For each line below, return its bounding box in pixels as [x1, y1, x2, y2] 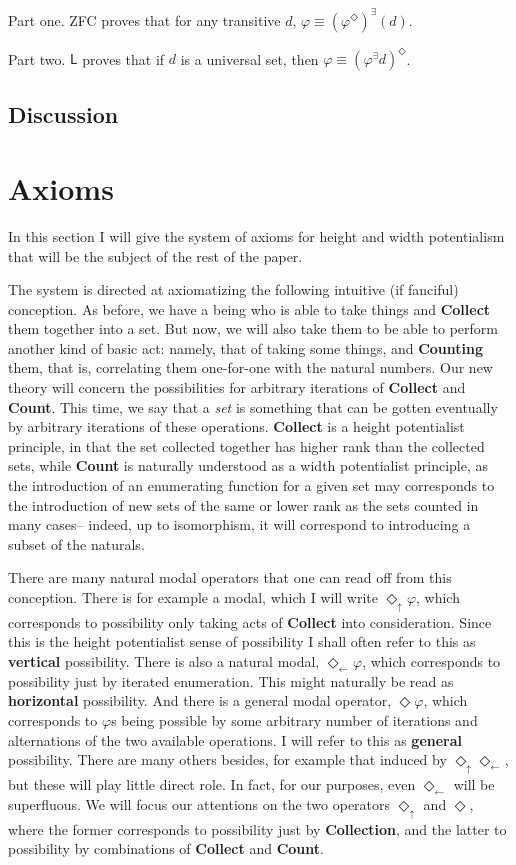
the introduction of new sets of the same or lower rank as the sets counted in [8, 494, 479, 515]
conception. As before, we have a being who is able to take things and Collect [8, 298, 491, 319]
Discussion [8, 99, 119, 130]
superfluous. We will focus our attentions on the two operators [8, 793, 391, 814]
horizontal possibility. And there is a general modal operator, [8, 690, 392, 711]
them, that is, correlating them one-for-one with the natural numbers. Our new [8, 357, 493, 378]
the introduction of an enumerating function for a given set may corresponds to [8, 475, 495, 496]
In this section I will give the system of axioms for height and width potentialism [8, 225, 505, 246]
